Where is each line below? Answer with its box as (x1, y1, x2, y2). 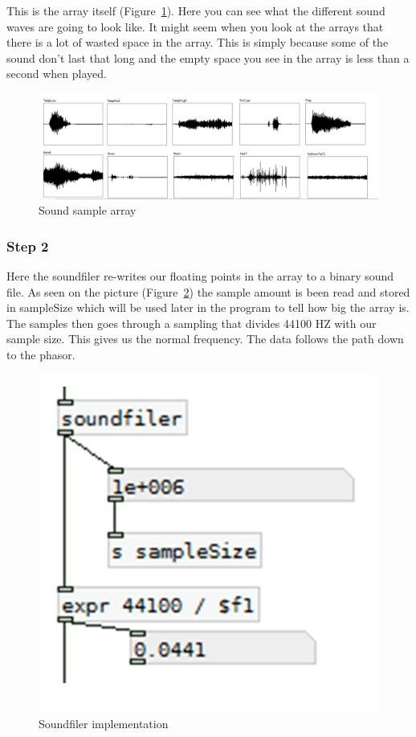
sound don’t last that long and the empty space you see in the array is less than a (6, 49, 410, 66)
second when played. (6, 65, 107, 82)
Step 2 (6, 235, 49, 256)
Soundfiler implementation (39, 715, 169, 732)
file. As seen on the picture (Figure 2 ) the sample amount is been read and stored (6, 283, 410, 300)
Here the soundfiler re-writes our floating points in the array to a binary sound (6, 268, 394, 285)
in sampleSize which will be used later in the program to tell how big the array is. (6, 299, 410, 316)
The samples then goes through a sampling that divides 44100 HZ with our (6, 314, 377, 331)
